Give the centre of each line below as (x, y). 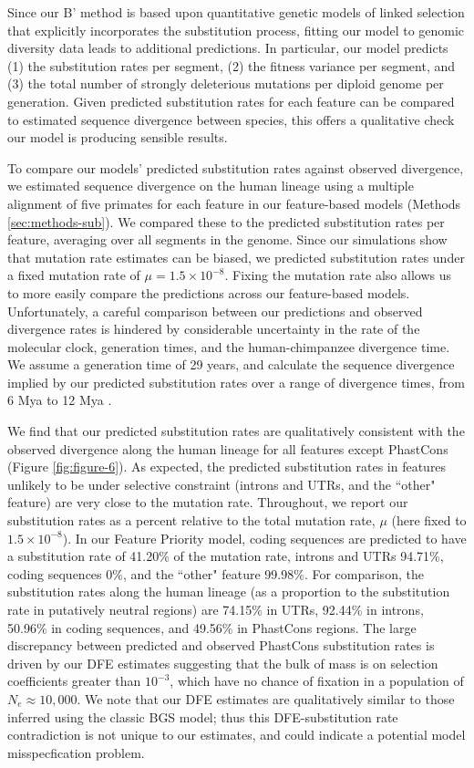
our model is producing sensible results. (118, 137)
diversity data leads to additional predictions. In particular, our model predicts (228, 48)
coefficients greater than (74, 681)
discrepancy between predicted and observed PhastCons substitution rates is (221, 645)
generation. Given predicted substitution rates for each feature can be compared (231, 101)
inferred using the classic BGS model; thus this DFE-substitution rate (203, 716)
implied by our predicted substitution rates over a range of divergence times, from (236, 382)
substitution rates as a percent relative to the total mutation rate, (191, 520)
